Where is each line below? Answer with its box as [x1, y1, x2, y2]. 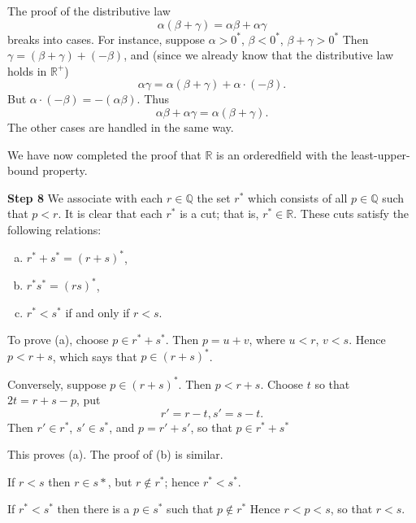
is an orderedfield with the [216, 146, 348, 163]
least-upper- [350, 146, 410, 163]
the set [197, 189, 231, 206]
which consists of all [248, 189, 348, 206]
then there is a [57, 500, 130, 517]
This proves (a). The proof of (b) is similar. [7, 446, 223, 463]
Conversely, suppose [7, 375, 106, 392]
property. [42, 162, 88, 179]
